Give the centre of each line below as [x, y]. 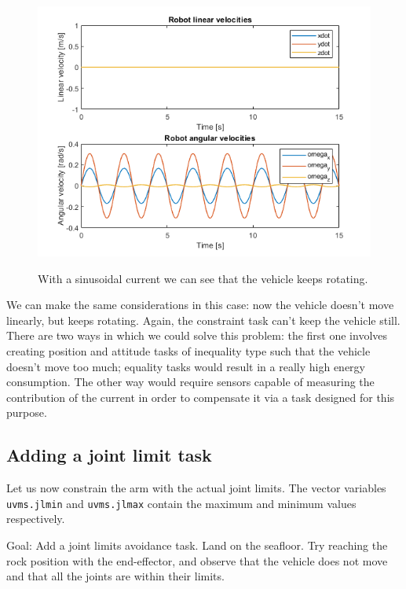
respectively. [36, 519]
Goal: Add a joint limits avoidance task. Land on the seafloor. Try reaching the [197, 545]
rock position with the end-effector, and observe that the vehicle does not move [197, 560]
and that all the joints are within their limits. [115, 576]
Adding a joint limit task [109, 455]
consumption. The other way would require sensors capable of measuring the [190, 382]
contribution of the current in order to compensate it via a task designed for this [201, 397]
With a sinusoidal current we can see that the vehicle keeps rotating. [203, 278]
